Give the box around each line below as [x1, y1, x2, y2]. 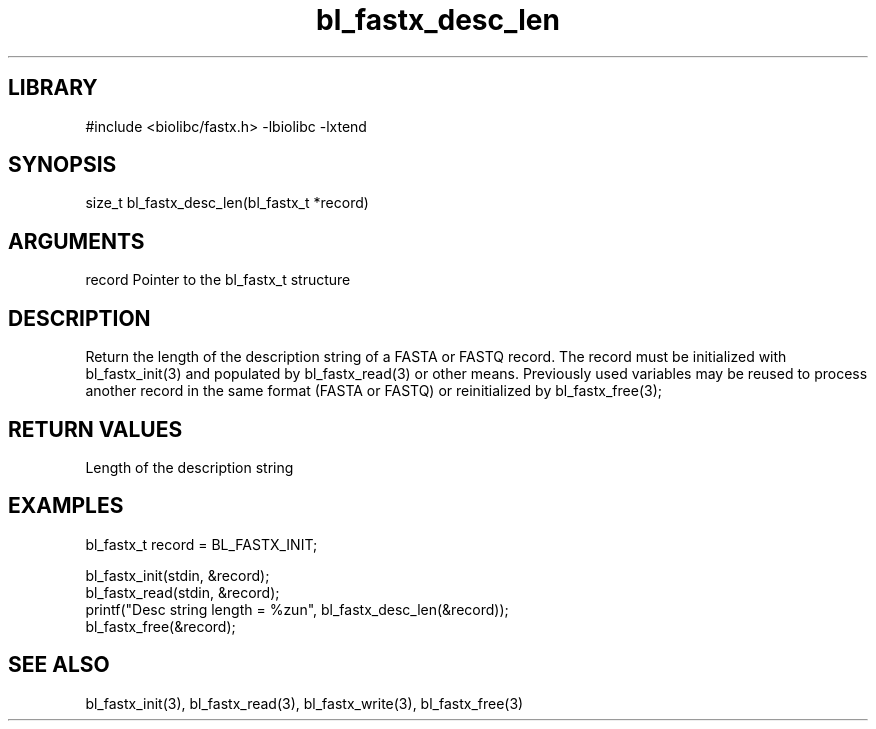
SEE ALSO [8, 652, 110, 678]
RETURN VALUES [8, 416, 183, 442]
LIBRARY [8, 75, 98, 101]
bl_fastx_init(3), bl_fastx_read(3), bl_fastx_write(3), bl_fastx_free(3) [85, 694, 524, 712]
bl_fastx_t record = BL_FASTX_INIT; [85, 535, 318, 553]
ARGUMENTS [8, 228, 145, 254]
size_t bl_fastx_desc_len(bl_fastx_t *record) [85, 194, 369, 212]
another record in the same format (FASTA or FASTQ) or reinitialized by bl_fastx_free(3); [85, 382, 662, 400]
